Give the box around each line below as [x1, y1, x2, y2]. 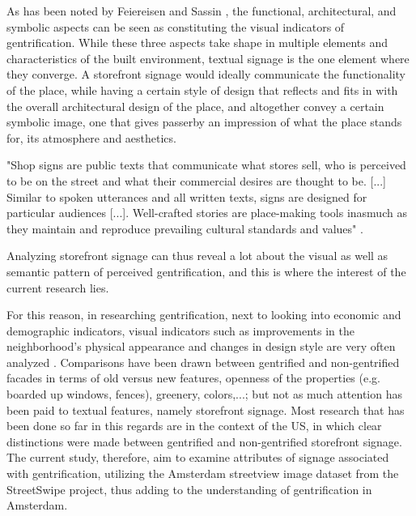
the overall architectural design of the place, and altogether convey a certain [6, 97, 384, 114]
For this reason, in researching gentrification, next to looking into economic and [6, 306, 401, 323]
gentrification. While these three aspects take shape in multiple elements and [6, 34, 388, 51]
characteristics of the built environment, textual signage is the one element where [6, 49, 410, 66]
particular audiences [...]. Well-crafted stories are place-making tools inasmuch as [6, 204, 407, 221]
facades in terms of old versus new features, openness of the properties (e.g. [6, 369, 380, 386]
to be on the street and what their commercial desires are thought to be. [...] [6, 172, 387, 189]
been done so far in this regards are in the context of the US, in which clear [6, 417, 382, 434]
